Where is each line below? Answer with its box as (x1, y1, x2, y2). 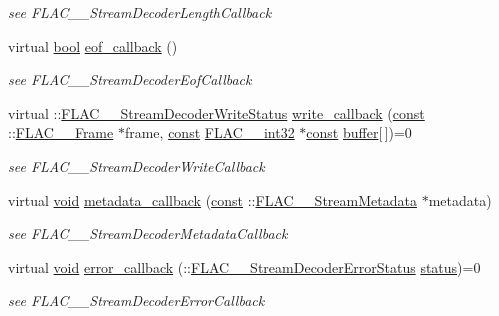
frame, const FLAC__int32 (124, 122, 295, 143)
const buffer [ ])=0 (306, 122, 412, 143)
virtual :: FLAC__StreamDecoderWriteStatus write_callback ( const (8, 102, 425, 123)
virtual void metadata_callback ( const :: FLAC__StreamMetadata (8, 189, 417, 210)
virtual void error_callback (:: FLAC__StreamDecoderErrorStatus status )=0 (8, 256, 481, 277)
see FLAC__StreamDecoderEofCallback (8, 69, 252, 90)
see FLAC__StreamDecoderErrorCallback (8, 290, 265, 311)
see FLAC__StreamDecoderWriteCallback (8, 155, 265, 176)
